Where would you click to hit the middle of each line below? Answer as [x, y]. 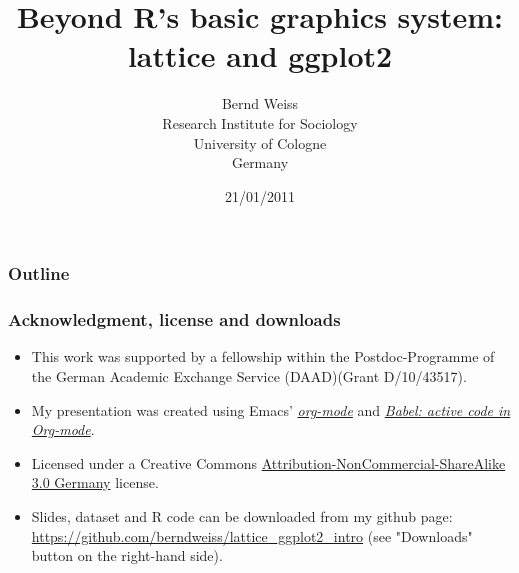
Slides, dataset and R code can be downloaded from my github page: [242, 515]
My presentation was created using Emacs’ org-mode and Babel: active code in [271, 409]
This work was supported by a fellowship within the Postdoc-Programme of [263, 356]
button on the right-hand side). [127, 555]
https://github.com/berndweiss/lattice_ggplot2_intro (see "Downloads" [252, 535]
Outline [39, 273]
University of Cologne [260, 142]
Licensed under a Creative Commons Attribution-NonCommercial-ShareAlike [268, 462]
